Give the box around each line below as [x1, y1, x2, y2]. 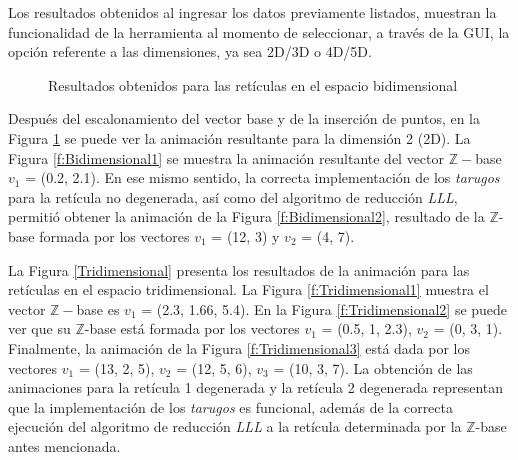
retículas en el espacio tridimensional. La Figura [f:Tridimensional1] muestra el [8, 279, 489, 300]
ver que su [8, 318, 71, 339]
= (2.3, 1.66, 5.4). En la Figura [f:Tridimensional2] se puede [141, 298, 508, 319]
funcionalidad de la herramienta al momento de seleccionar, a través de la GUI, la [8, 21, 510, 42]
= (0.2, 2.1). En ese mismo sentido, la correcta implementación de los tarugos [25, 167, 500, 188]
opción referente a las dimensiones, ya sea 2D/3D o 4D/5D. [8, 41, 372, 62]
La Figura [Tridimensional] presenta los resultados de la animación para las [8, 259, 470, 280]
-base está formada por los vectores [84, 318, 300, 339]
